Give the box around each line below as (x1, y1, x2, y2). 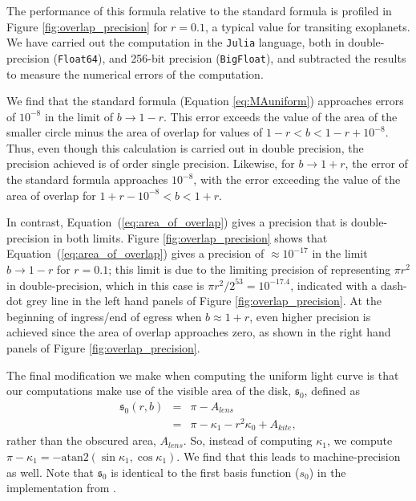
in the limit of (44, 108, 114, 124)
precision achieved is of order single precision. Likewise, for (6, 155, 295, 172)
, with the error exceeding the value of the (193, 171, 401, 188)
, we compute (327, 432, 393, 449)
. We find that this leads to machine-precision (176, 447, 401, 464)
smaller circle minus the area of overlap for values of (6, 124, 263, 141)
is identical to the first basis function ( (111, 463, 300, 480)
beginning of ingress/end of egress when (6, 308, 202, 324)
